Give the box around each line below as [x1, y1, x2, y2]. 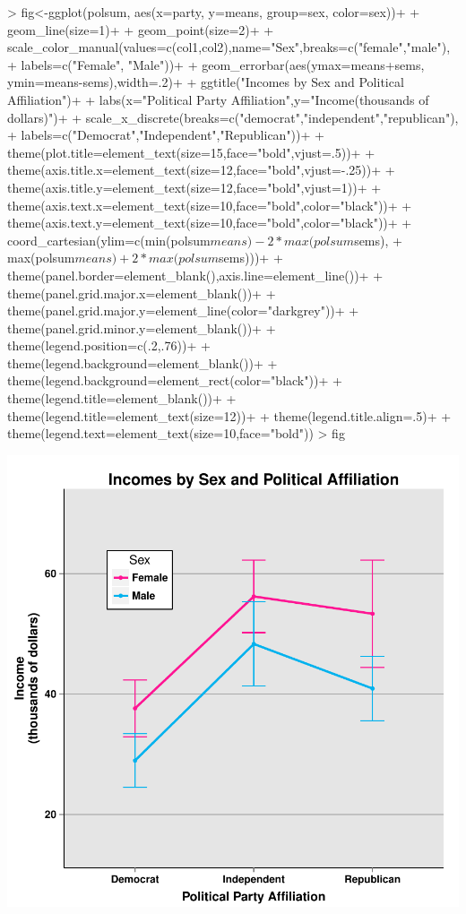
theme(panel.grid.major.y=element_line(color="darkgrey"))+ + [7, 301, 359, 320]
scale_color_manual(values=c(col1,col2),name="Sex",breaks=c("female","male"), [7, 38, 451, 56]
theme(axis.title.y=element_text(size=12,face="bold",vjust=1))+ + [7, 177, 382, 196]
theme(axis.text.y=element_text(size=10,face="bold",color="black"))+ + [7, 213, 412, 232]
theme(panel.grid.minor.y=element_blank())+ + [7, 318, 276, 337]
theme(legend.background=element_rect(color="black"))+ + [7, 371, 342, 390]
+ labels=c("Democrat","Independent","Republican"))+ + [7, 125, 324, 144]
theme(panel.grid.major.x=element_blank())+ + [7, 283, 276, 302]
